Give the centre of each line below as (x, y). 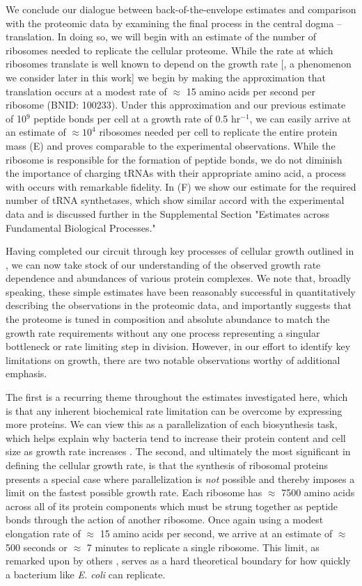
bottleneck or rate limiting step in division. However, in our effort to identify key (178, 346)
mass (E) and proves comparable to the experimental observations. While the (171, 145)
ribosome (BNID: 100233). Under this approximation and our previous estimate (176, 105)
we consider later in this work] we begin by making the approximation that (166, 77)
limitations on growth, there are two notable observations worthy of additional (173, 359)
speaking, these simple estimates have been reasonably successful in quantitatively (181, 291)
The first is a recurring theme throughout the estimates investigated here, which (177, 397)
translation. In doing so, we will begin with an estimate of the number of (161, 37)
